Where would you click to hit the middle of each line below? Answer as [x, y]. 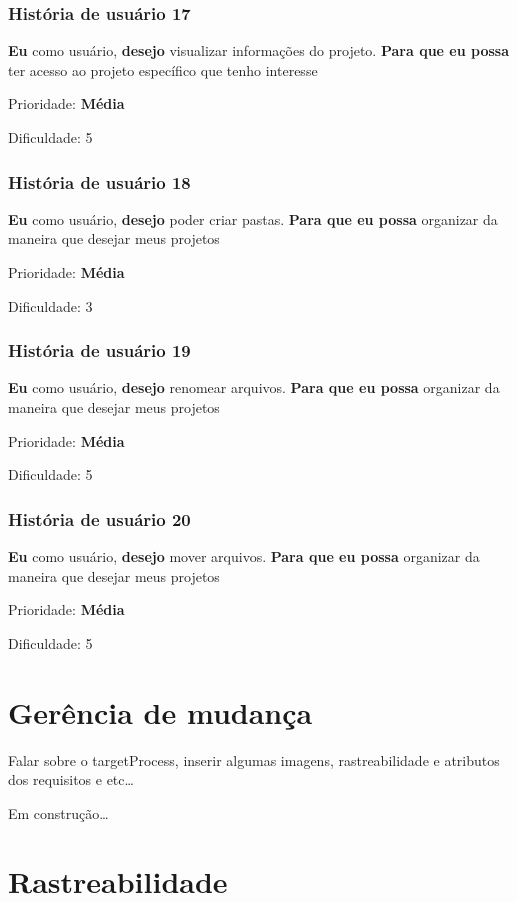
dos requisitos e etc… [71, 779]
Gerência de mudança [160, 711]
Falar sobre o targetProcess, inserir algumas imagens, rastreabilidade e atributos [254, 759]
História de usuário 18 [99, 181]
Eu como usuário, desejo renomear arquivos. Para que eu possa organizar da [254, 387]
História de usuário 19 [99, 350]
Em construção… [58, 812]
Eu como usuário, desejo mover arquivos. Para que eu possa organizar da [244, 556]
